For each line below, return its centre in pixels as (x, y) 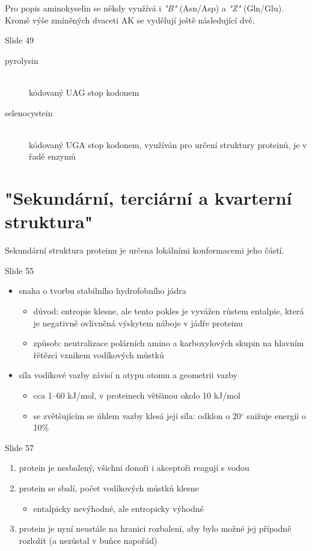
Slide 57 (20, 447)
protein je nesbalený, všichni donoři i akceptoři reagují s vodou (134, 468)
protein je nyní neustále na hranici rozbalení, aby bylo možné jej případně (155, 528)
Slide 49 (20, 40)
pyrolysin (22, 60)
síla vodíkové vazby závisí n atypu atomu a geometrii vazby (128, 375)
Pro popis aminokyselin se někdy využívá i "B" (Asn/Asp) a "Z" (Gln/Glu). (145, 8)
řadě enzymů (52, 156)
